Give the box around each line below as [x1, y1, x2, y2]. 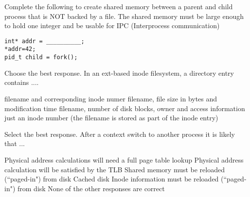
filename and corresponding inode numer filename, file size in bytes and [4, 93, 217, 103]
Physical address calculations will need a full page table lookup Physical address [4, 154, 244, 164]
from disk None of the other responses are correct [18, 183, 165, 193]
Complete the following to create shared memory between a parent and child [4, 1, 233, 11]
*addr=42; [4, 46, 36, 53]
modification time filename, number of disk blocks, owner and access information [4, 103, 245, 113]
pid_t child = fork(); [4, 54, 78, 61]
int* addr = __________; [4, 37, 85, 45]
